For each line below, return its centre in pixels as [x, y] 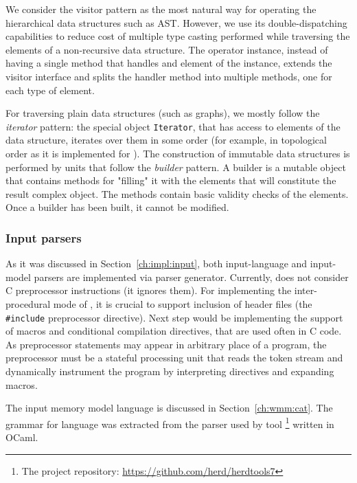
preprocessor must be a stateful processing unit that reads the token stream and [174, 358]
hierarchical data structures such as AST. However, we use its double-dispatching [176, 22]
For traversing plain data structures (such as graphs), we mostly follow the [163, 113]
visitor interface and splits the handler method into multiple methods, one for [169, 76]
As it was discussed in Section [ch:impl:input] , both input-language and [157, 263]
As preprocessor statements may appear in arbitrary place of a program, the [166, 344]
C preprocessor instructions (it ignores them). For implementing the [149, 290]
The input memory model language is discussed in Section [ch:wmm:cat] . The [169, 408]
